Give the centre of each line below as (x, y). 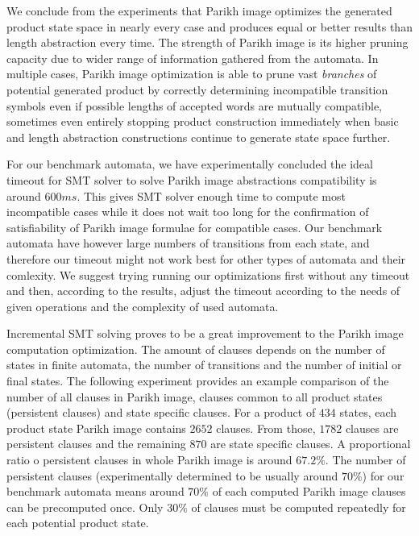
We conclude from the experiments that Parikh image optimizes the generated (199, 10)
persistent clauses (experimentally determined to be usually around (172, 475)
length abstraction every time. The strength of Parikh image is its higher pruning (207, 42)
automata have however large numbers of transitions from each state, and (188, 243)
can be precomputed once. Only (85, 507)
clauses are (372, 428)
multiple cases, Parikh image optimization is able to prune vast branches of (192, 74)
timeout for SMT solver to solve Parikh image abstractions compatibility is (192, 179)
